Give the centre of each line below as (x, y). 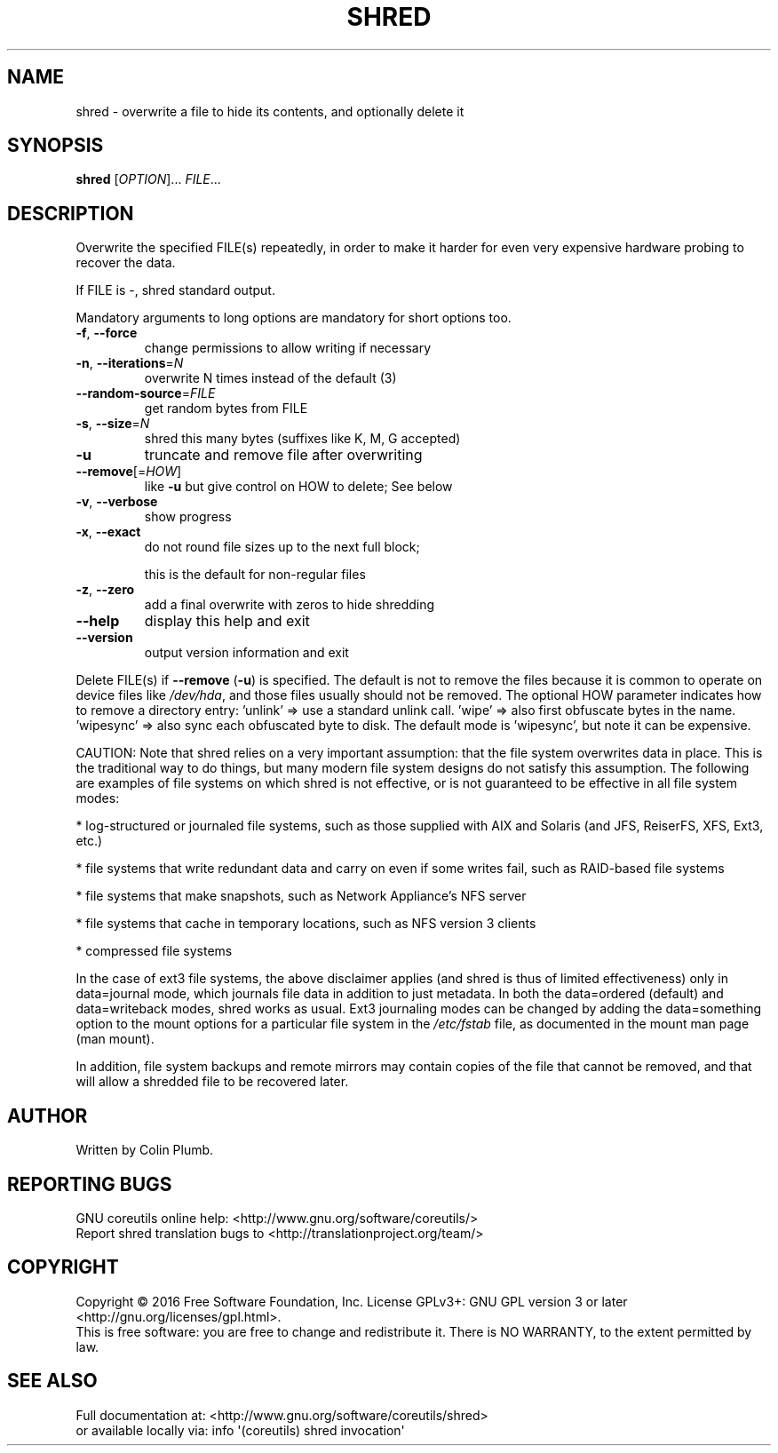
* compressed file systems (154, 951)
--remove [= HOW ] (129, 472)
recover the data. (126, 263)
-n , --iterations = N (130, 363)
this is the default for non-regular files (255, 575)
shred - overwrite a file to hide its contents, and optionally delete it (270, 111)
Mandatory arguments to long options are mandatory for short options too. (294, 318)
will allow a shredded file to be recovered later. (212, 1082)
